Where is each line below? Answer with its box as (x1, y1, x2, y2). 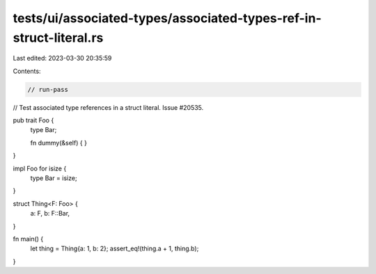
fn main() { (13, 235, 44, 243)
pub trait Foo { (13, 116, 54, 124)
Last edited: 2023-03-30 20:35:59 (13, 54, 112, 63)
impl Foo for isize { (13, 164, 67, 172)
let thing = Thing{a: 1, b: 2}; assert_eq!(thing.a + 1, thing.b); (30, 244, 199, 253)
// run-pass (27, 86, 69, 93)
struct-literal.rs (13, 30, 104, 45)
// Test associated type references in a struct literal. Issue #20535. (13, 103, 204, 111)
